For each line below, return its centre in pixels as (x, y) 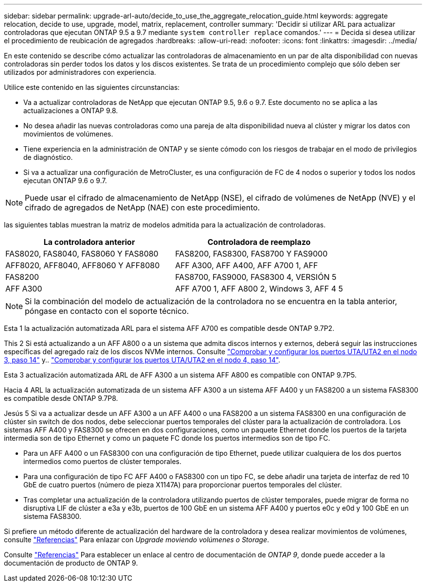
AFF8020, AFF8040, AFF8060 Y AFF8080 (83, 265)
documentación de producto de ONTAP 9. (71, 563)
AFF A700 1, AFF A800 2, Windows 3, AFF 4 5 (259, 289)
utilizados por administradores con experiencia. (80, 72)
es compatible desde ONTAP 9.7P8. (61, 398)
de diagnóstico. (48, 157)
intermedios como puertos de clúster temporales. (103, 461)
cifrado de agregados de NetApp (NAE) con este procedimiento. (142, 207)
